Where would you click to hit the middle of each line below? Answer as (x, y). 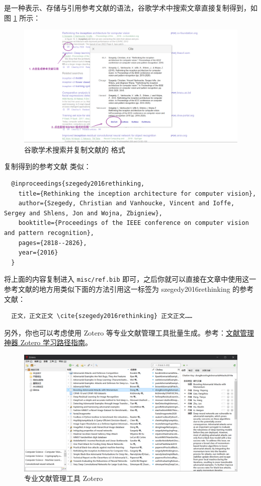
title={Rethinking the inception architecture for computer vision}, (137, 193)
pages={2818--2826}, (53, 243)
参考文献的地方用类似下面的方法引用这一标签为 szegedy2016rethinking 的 (122, 289)
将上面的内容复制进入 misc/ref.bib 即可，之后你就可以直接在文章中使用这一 (130, 279)
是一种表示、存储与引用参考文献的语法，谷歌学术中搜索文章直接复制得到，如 (131, 8)
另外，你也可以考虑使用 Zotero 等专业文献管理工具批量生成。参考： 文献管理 (129, 332)
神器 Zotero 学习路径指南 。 (48, 342)
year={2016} (38, 253)
